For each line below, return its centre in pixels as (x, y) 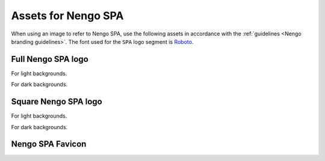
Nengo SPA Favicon (49, 144)
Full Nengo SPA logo (50, 59)
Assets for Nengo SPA (67, 16)
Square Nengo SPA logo (57, 102)
